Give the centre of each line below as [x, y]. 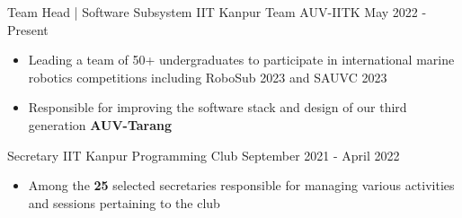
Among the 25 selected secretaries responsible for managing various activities [241, 185]
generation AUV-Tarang [100, 124]
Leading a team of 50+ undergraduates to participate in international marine [241, 60]
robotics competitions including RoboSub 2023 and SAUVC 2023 [208, 77]
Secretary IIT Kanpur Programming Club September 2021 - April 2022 [204, 155]
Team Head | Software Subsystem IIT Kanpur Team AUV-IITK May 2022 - [217, 12]
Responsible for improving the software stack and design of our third [218, 107]
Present [28, 29]
